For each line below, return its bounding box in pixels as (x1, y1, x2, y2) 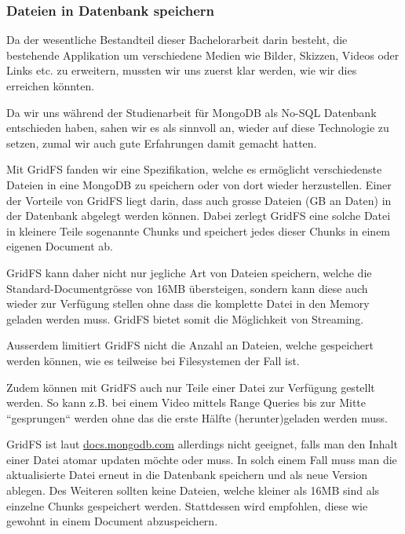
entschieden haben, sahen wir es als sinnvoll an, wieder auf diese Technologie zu (6, 119, 389, 136)
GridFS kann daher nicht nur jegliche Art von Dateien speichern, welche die (6, 264, 372, 280)
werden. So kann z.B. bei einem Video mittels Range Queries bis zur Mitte (6, 394, 367, 411)
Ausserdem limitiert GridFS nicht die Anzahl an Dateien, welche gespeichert (6, 337, 374, 353)
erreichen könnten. (6, 78, 95, 93)
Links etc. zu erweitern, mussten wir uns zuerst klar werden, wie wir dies (6, 62, 357, 79)
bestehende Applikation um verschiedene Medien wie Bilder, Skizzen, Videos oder (6, 46, 400, 63)
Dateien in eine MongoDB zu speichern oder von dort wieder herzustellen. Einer (6, 176, 392, 192)
